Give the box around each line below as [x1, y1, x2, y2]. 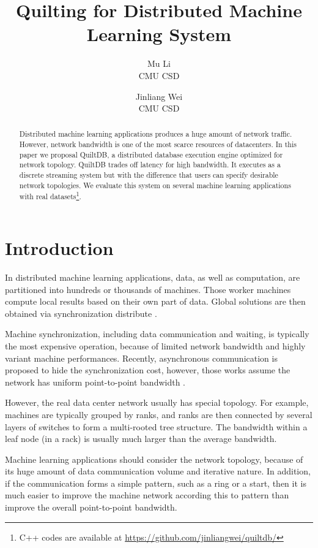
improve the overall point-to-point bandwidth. [5, 501, 177, 514]
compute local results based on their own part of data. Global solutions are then [5, 295, 306, 308]
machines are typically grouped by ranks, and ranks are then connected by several [5, 408, 312, 421]
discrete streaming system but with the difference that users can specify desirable [19, 170, 278, 180]
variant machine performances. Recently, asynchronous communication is [5, 351, 278, 364]
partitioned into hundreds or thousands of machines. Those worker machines [5, 283, 291, 295]
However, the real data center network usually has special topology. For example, [5, 396, 309, 409]
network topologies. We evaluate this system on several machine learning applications [19, 180, 291, 190]
